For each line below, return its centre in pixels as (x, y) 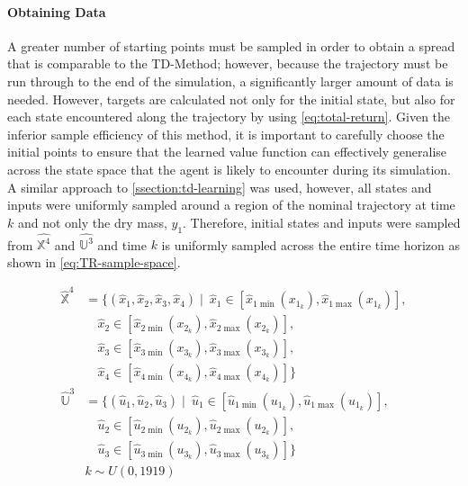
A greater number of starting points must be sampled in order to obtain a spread (231, 45)
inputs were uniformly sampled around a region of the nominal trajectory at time (231, 205)
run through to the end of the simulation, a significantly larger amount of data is (230, 81)
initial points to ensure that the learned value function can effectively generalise (227, 152)
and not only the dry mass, (92, 222)
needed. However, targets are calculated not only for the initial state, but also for (231, 99)
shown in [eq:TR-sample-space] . (94, 261)
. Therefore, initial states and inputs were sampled (322, 222)
